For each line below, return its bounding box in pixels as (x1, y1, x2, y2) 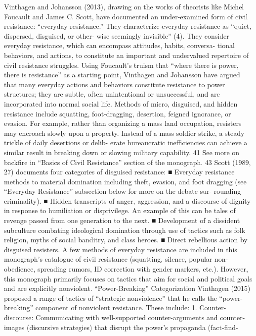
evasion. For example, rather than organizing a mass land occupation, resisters (4, 118, 242, 128)
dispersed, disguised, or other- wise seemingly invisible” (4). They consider (4, 30, 229, 41)
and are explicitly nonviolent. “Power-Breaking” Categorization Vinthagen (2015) (4, 283, 251, 293)
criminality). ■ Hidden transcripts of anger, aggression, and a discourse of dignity (4, 195, 251, 206)
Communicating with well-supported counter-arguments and (35, 312, 218, 322)
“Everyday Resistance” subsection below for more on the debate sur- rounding (4, 186, 241, 196)
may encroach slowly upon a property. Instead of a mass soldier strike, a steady (4, 127, 245, 138)
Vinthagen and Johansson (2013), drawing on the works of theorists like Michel (4, 1, 244, 11)
